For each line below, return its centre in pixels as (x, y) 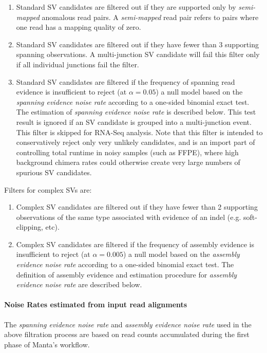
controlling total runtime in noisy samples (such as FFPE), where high (127, 152)
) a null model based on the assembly (181, 254)
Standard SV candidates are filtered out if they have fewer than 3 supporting (137, 44)
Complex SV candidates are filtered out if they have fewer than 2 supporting (137, 207)
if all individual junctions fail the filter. (78, 64)
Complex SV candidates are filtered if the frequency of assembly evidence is (135, 244)
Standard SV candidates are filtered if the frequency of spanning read (126, 81)
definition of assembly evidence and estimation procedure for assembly (127, 274)
